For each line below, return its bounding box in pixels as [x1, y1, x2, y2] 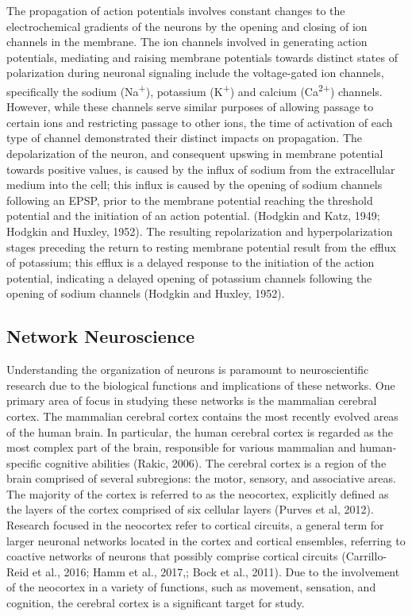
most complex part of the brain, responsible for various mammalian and [6, 439, 356, 456]
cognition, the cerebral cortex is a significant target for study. [6, 595, 305, 611]
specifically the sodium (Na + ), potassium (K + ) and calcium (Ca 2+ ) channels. [6, 80, 383, 99]
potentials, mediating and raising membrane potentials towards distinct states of [6, 48, 398, 65]
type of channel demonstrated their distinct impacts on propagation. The [6, 129, 362, 146]
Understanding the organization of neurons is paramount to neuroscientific [6, 361, 369, 378]
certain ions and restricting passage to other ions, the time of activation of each [6, 114, 393, 130]
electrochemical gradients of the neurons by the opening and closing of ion [6, 17, 368, 34]
